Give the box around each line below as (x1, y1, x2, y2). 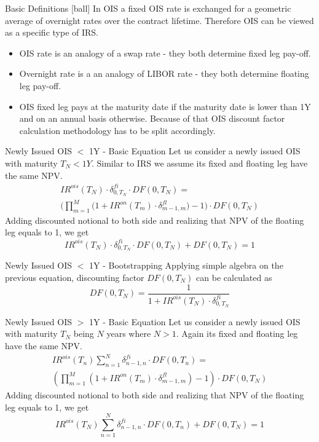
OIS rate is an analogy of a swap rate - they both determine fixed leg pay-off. (19, 46, 311, 59)
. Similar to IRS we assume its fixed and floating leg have (91, 156, 308, 169)
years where (106, 327, 151, 340)
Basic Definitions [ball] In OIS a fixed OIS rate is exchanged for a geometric (5, 2, 291, 14)
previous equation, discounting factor (5, 270, 144, 283)
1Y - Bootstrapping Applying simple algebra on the (89, 259, 283, 272)
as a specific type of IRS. (5, 26, 98, 39)
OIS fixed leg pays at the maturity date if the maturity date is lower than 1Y (19, 100, 311, 112)
